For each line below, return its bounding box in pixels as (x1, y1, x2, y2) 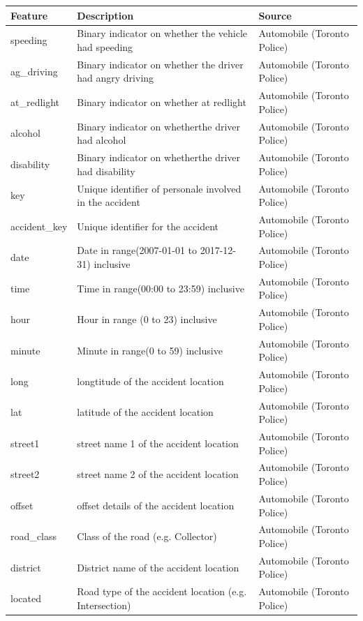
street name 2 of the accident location (77, 467, 239, 481)
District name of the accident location (77, 560, 239, 574)
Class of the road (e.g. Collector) (77, 529, 217, 544)
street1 (10, 435, 40, 450)
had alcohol (77, 133, 126, 147)
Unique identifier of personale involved (77, 181, 242, 195)
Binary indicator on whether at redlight (77, 95, 246, 110)
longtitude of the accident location (77, 373, 224, 388)
